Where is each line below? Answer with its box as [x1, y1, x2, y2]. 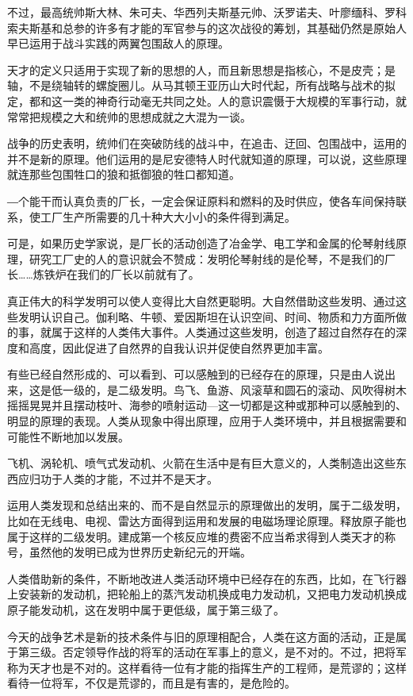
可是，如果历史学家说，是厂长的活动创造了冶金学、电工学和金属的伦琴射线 [7, 235, 396, 252]
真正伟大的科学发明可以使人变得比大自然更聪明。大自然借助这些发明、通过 [7, 292, 396, 309]
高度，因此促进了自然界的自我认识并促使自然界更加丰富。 [29, 339, 329, 356]
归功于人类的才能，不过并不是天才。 [29, 470, 218, 486]
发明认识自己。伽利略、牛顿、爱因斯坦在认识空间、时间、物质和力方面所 [17, 308, 396, 325]
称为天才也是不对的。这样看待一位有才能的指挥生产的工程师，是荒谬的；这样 [7, 659, 407, 675]
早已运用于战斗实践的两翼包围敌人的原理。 [7, 35, 229, 52]
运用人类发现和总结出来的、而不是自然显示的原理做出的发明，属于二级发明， [7, 497, 407, 513]
